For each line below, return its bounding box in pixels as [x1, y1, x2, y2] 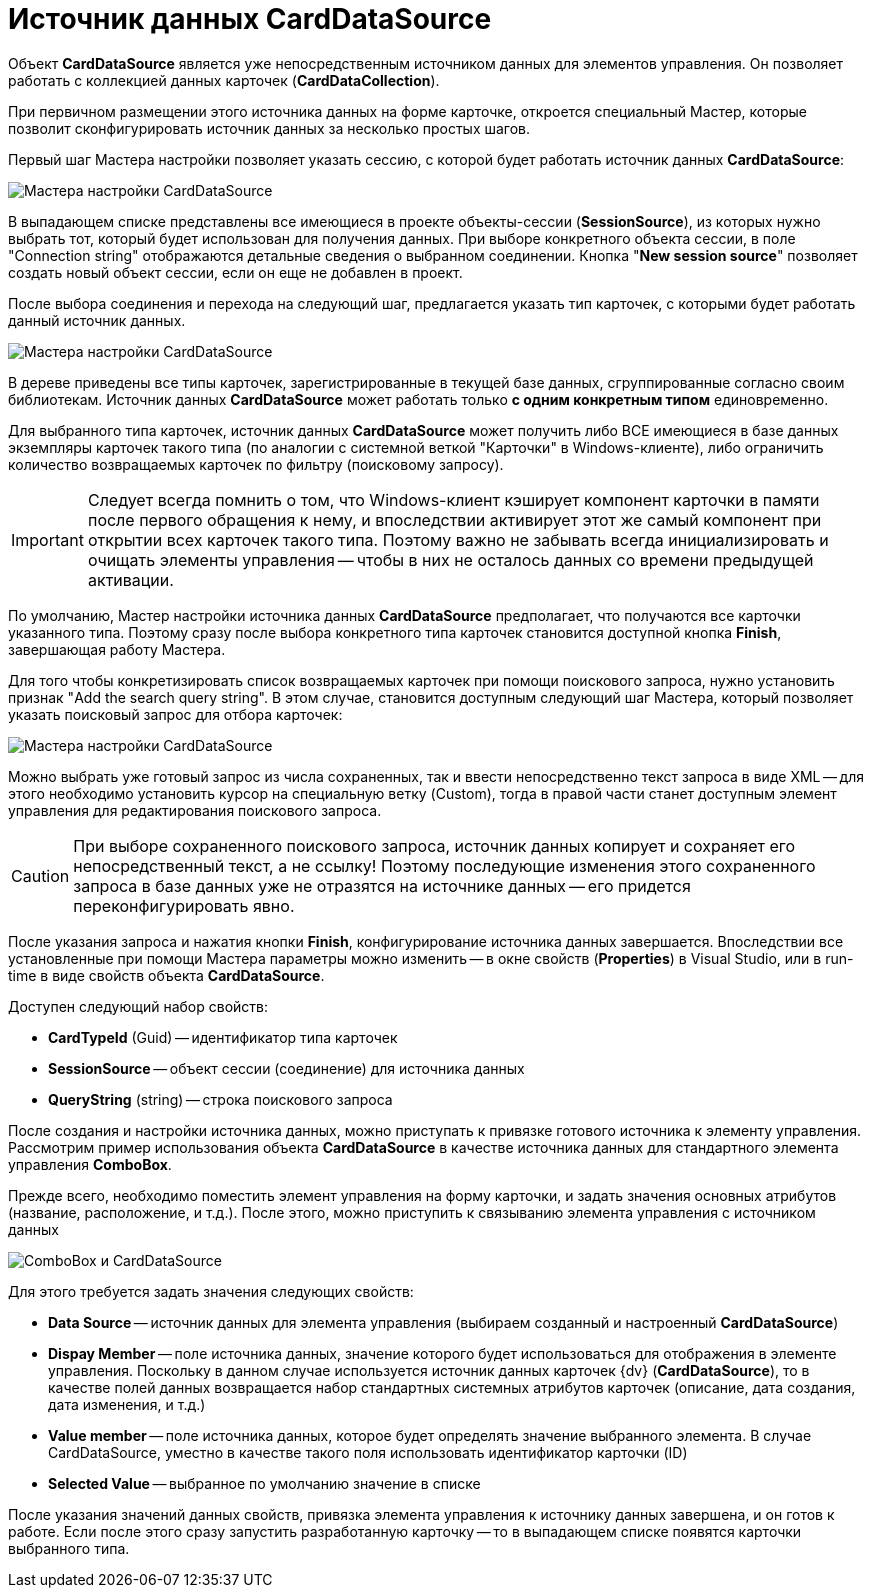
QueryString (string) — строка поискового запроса [48, 1090, 393, 1108]
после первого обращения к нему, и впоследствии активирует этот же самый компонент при [87, 509, 822, 530]
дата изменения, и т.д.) [48, 1395, 206, 1413]
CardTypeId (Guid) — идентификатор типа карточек [48, 1028, 398, 1046]
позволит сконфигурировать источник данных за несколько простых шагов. [8, 119, 531, 137]
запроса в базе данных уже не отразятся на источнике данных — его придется [73, 875, 691, 896]
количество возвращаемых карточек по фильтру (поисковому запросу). [8, 455, 504, 473]
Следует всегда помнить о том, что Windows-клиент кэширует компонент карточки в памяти [87, 489, 820, 510]
